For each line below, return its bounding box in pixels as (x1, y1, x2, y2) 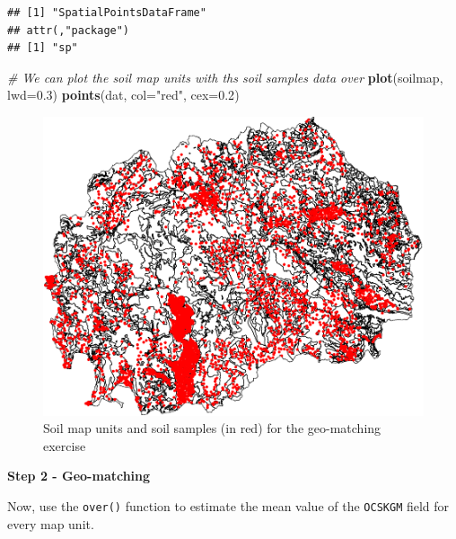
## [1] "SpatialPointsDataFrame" (7, 6, 206, 19)
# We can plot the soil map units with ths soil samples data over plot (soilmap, (7, 67, 443, 86)
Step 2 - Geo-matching (7, 466, 151, 485)
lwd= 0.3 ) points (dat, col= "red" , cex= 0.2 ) (7, 85, 240, 104)
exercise (43, 436, 86, 455)
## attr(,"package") (7, 23, 130, 37)
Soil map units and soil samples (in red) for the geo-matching (43, 419, 381, 437)
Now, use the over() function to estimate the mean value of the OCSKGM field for (7, 496, 450, 515)
